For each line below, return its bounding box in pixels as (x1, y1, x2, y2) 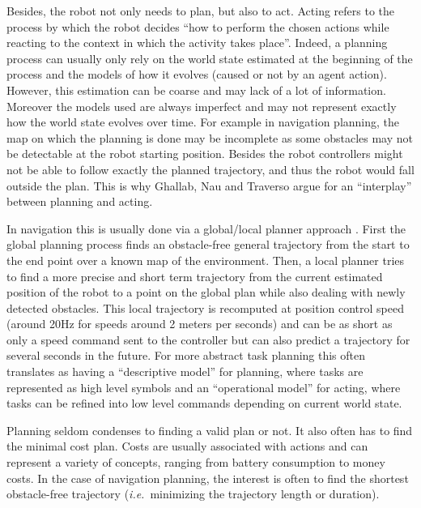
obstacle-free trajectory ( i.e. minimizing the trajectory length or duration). (6, 485, 380, 502)
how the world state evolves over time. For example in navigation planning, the (6, 113, 400, 130)
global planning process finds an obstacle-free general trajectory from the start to (6, 236, 410, 253)
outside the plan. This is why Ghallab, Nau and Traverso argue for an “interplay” (6, 177, 412, 194)
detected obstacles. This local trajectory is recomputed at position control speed (6, 299, 404, 316)
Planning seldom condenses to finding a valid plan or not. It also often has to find (6, 421, 413, 438)
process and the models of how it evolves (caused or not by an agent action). (6, 66, 387, 83)
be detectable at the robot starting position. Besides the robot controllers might (6, 145, 403, 162)
